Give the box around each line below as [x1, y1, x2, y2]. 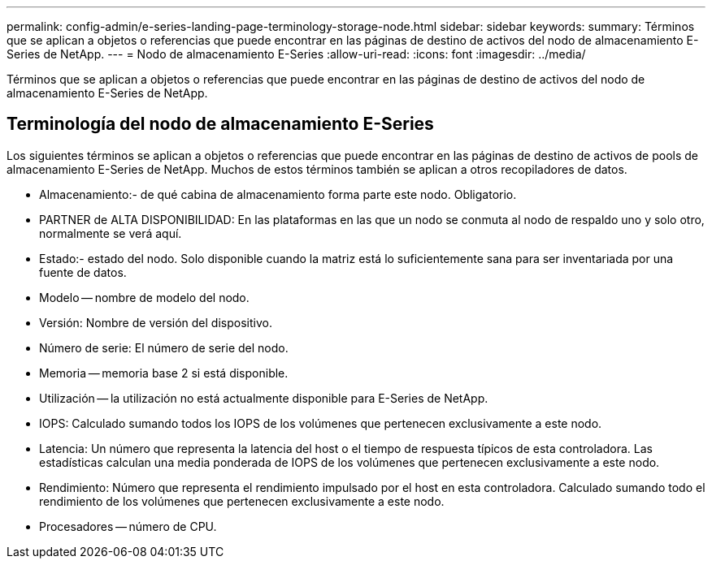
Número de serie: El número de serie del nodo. [39, 340, 289, 355]
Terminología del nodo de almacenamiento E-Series [7, 114, 434, 135]
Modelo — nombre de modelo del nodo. [39, 290, 250, 304]
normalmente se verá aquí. [39, 226, 182, 240]
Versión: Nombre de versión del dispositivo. [39, 315, 272, 330]
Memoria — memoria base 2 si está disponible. [39, 365, 289, 380]
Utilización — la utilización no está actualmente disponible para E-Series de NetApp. [39, 390, 488, 405]
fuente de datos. [39, 265, 127, 279]
